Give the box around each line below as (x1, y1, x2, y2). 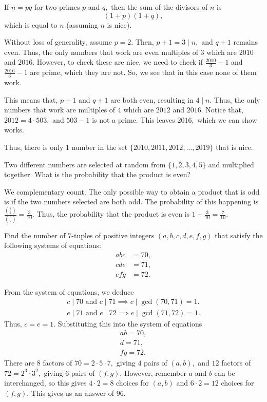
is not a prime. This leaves (92, 114, 175, 125)
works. (4, 124, 25, 135)
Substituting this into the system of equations (58, 318, 202, 329)
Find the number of (4, 229, 66, 240)
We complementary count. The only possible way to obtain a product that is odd (4, 186, 260, 197)
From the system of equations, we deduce (4, 286, 134, 297)
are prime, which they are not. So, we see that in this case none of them (30, 67, 257, 78)
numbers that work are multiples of (4, 104, 116, 115)
